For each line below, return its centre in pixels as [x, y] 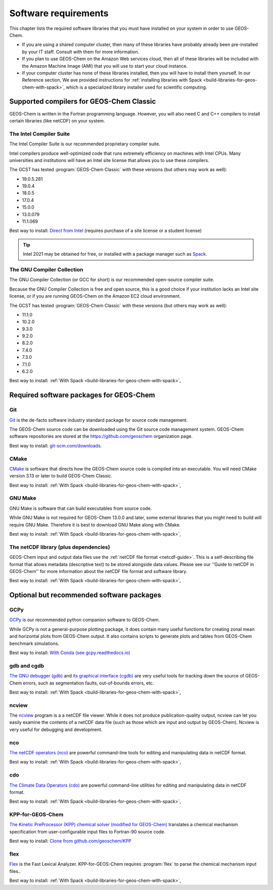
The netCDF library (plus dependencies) [60, 547]
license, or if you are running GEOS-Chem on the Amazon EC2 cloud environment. [95, 296]
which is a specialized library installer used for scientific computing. [136, 87]
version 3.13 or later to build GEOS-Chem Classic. [61, 476]
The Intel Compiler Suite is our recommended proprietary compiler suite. [85, 144]
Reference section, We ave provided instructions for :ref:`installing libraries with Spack [112, 80]
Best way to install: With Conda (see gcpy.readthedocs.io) [70, 653]
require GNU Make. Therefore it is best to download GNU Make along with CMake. [95, 524]
